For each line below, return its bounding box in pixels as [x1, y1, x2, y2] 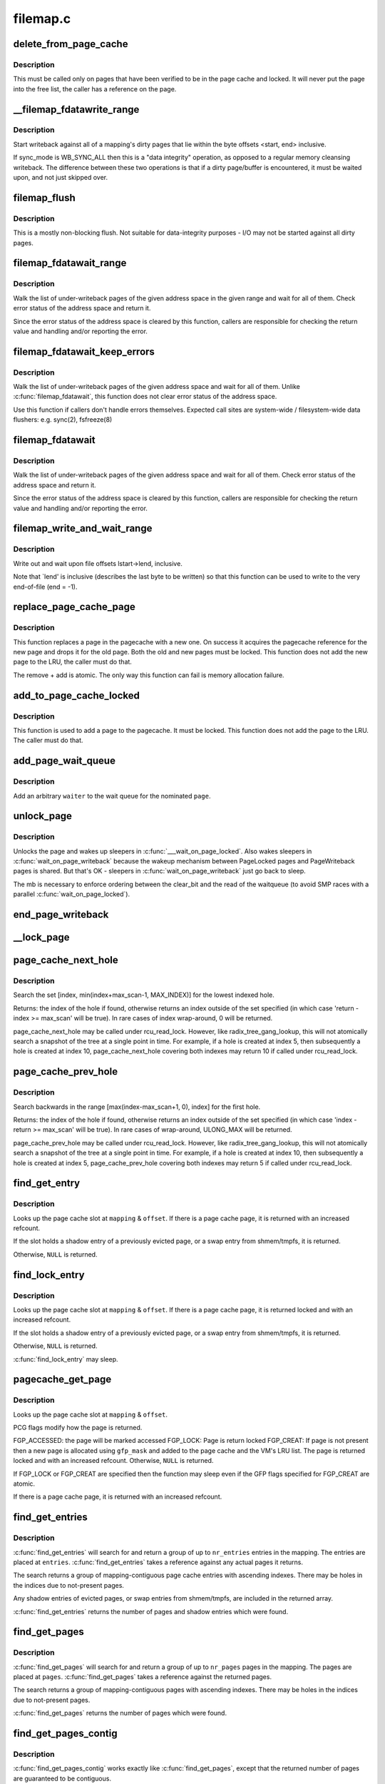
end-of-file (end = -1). [13, 582, 78, 591]
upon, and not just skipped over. [13, 173, 108, 182]
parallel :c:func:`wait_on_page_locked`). [13, 890, 130, 898]
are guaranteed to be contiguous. [13, 1774, 112, 1783]
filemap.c [13, 11, 71, 26]
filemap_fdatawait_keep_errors [13, 345, 155, 358]
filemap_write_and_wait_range [13, 522, 153, 534]
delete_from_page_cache [13, 38, 128, 50]
